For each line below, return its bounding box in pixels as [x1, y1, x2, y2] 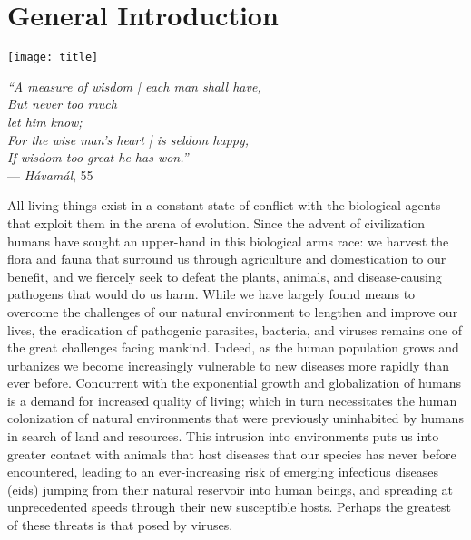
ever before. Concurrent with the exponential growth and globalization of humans [7, 373, 462, 392]
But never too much [7, 94, 117, 113]
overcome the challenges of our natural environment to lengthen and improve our [7, 302, 458, 321]
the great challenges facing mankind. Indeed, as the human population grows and [7, 338, 459, 357]
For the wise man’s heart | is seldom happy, [7, 130, 250, 149]
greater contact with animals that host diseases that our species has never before [7, 444, 456, 463]
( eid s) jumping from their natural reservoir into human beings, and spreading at [7, 479, 454, 498]
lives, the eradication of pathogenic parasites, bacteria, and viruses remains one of [7, 320, 463, 339]
